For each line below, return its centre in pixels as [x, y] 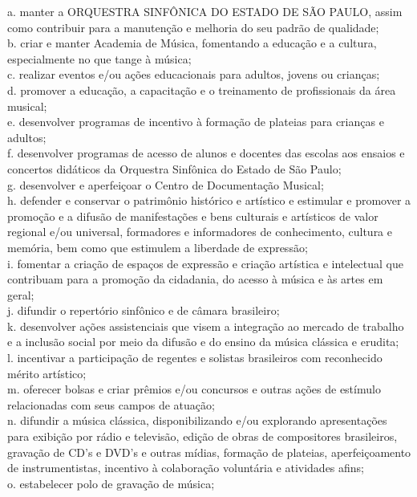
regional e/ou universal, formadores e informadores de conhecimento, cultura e [200, 232]
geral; [21, 294]
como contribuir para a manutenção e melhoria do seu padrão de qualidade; [193, 27]
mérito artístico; [47, 373]
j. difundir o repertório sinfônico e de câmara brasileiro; [144, 310]
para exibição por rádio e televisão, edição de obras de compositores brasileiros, [202, 436]
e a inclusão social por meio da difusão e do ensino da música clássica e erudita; [203, 342]
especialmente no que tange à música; [99, 58]
